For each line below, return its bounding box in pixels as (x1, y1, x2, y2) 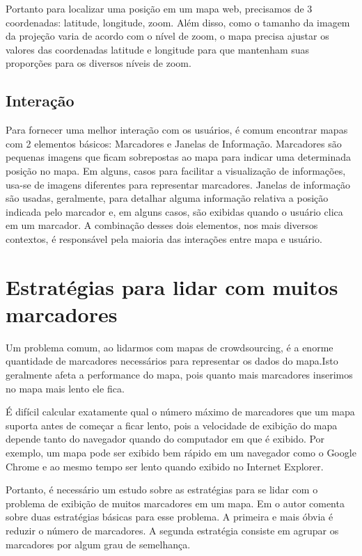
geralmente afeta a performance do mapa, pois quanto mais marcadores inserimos (6, 367, 353, 382)
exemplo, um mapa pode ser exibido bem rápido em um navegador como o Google (6, 445, 356, 459)
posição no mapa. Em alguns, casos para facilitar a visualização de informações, (6, 163, 346, 177)
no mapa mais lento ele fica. (6, 381, 125, 395)
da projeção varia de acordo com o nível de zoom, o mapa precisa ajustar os (6, 29, 329, 43)
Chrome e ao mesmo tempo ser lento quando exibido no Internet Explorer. (6, 459, 324, 473)
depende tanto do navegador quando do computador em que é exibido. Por (6, 431, 325, 446)
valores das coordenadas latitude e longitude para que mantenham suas (6, 42, 310, 56)
